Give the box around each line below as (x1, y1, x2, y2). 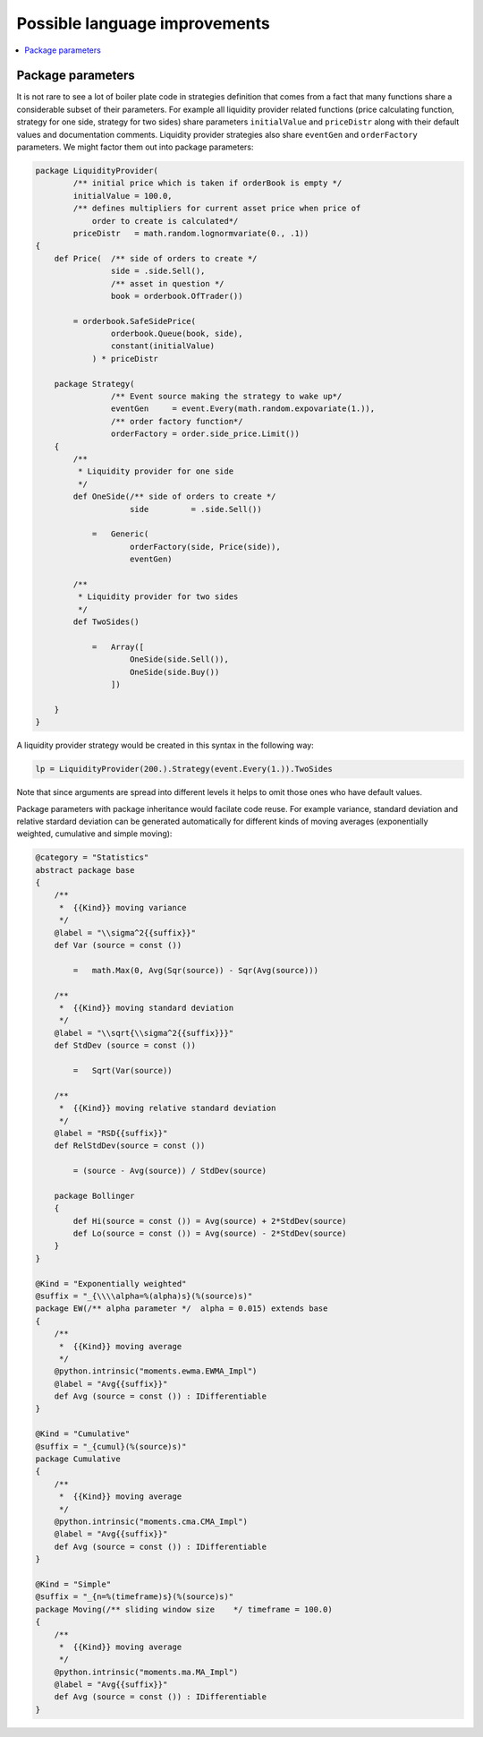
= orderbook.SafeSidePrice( (72, 316, 197, 326)
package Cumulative (35, 1454, 121, 1464)
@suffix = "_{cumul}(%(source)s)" (35, 1442, 187, 1451)
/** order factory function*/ (110, 416, 243, 426)
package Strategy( (54, 379, 135, 389)
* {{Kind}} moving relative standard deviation (58, 1103, 276, 1114)
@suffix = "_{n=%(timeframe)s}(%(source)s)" (35, 1592, 234, 1602)
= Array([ (91, 641, 145, 652)
